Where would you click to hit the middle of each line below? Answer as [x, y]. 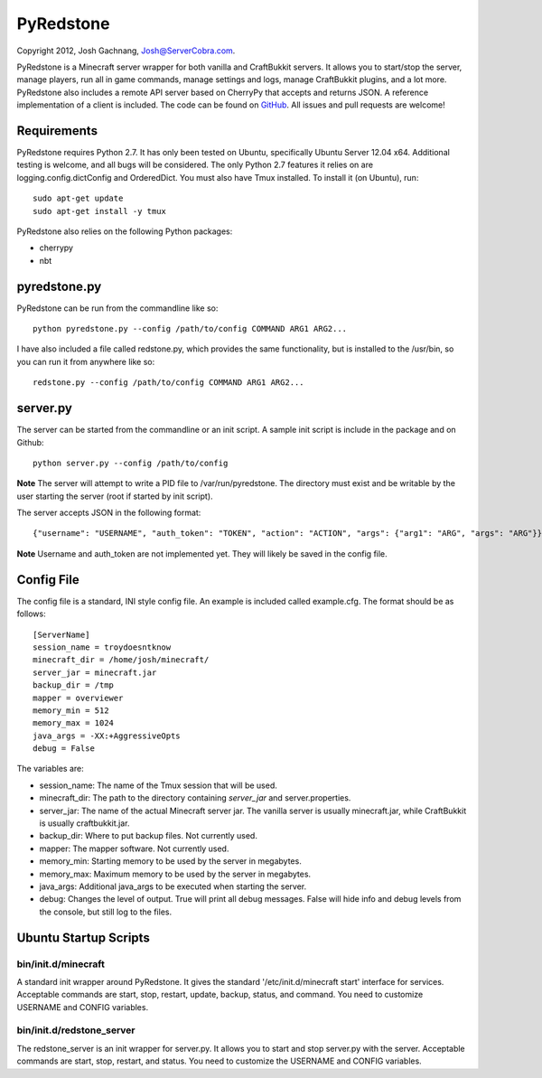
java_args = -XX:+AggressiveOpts [107, 736]
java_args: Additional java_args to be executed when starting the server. [173, 886]
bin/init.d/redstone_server [76, 1030]
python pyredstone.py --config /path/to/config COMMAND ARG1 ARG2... [190, 329]
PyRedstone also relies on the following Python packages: [125, 231]
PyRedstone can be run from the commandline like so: [117, 308]
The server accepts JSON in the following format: [109, 513]
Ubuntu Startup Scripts [84, 937]
